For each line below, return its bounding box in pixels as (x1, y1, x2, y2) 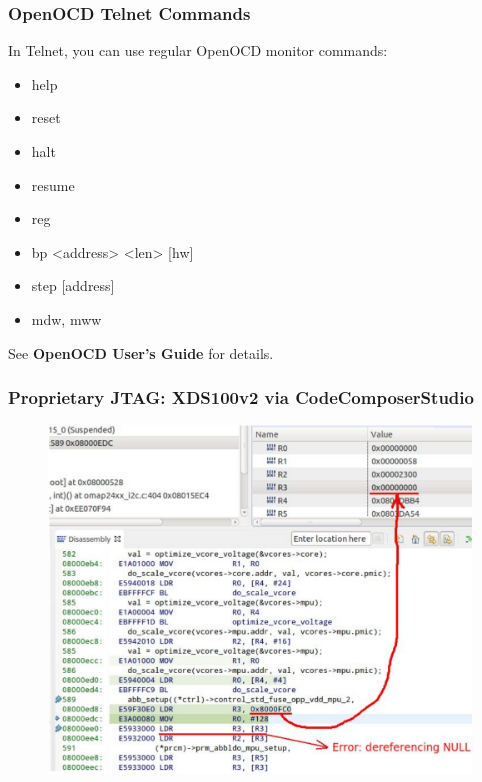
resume (31, 174, 75, 195)
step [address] (31, 275, 115, 296)
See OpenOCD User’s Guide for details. (8, 342, 274, 363)
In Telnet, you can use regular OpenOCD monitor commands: (8, 40, 388, 61)
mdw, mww (31, 308, 102, 329)
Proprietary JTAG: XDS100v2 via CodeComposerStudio (8, 385, 474, 410)
